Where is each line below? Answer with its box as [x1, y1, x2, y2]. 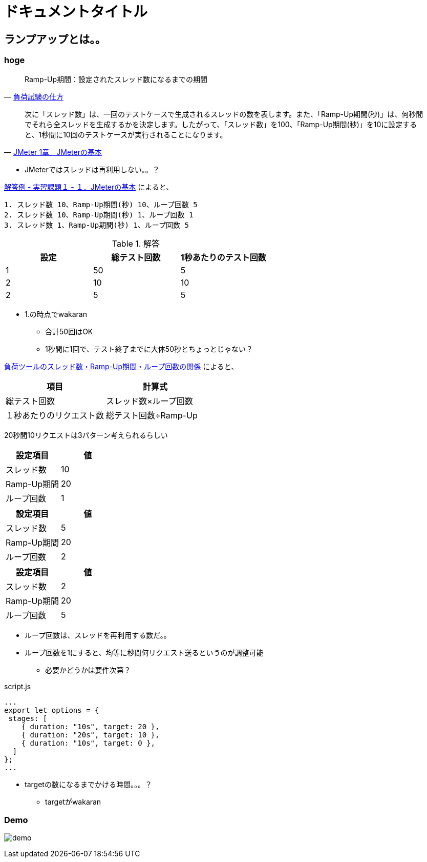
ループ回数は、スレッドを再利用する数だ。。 [25, 630, 171, 639]
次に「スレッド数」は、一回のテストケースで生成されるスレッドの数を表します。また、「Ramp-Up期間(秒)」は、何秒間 [25, 109, 423, 118]
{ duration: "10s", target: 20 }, [21, 722, 160, 731]
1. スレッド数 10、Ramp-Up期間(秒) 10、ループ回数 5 [4, 200, 198, 209]
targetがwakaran [45, 797, 101, 806]
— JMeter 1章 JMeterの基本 [4, 147, 102, 156]
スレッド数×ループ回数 [106, 395, 193, 406]
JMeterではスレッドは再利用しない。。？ [25, 165, 160, 174]
